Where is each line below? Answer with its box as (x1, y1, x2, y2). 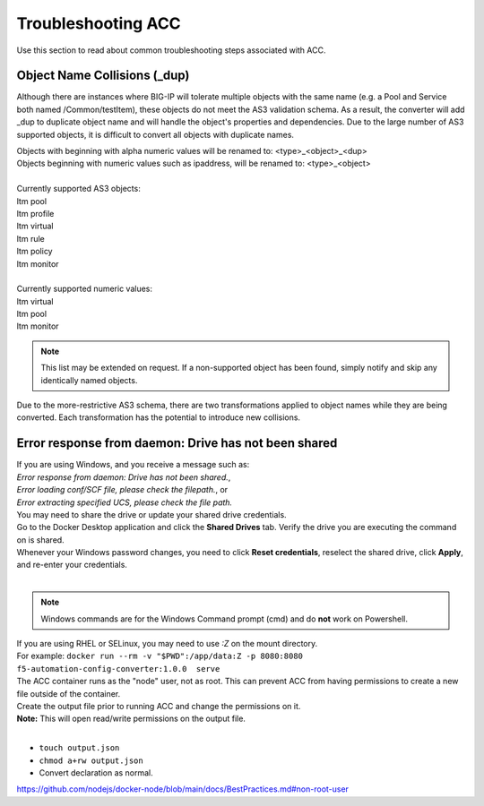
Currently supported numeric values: (16, 283, 152, 295)
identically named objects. (40, 374, 138, 385)
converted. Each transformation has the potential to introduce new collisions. (16, 412, 300, 423)
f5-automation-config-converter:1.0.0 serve (16, 664, 220, 673)
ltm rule (16, 233, 45, 244)
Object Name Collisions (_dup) (16, 68, 190, 83)
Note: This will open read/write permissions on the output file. (16, 713, 246, 725)
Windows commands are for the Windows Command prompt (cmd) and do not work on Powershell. (40, 613, 408, 624)
